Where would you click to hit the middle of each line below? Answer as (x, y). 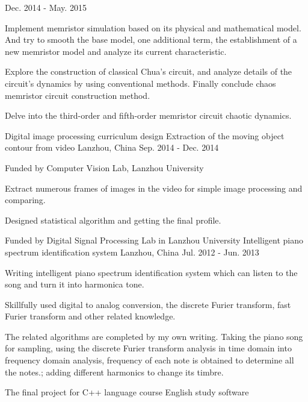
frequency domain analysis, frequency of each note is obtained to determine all (149, 360)
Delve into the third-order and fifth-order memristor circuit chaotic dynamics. (148, 115)
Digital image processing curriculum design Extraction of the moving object (145, 135)
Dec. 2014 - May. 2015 (46, 7)
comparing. (25, 200)
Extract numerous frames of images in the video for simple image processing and (154, 188)
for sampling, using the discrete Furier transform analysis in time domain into (148, 348)
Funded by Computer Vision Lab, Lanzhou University (104, 167)
